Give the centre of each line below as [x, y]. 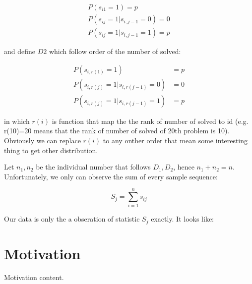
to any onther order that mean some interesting [175, 140]
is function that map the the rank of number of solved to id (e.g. [150, 121]
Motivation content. [34, 277]
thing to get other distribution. [51, 150]
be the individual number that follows [93, 167]
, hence [184, 167]
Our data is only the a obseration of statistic [72, 219]
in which [17, 121]
